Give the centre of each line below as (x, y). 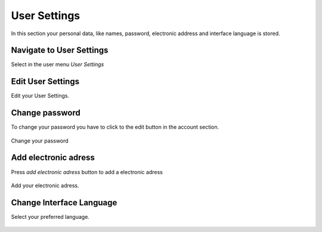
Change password (46, 113)
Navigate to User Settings (60, 50)
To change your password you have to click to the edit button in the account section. (115, 127)
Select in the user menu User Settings (58, 64)
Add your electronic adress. (45, 185)
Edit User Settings (45, 81)
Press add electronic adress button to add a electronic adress (87, 172)
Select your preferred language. (50, 216)
